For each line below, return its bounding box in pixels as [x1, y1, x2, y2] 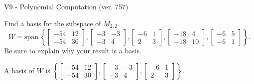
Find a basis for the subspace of [4, 18, 101, 28]
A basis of [4, 65, 34, 75]
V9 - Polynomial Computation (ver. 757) [4, 1, 128, 11]
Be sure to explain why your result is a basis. [4, 45, 142, 56]
